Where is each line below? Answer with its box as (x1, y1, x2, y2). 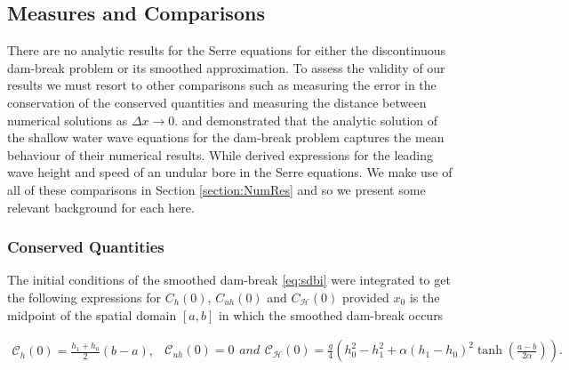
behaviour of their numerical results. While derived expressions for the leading (7, 145, 434, 164)
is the (409, 287, 440, 306)
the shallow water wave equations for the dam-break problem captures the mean (7, 128, 445, 147)
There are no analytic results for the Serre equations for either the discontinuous (7, 41, 446, 60)
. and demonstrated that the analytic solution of (174, 110, 438, 129)
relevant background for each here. (7, 197, 195, 216)
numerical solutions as (7, 110, 128, 129)
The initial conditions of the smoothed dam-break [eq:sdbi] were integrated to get (7, 270, 451, 289)
